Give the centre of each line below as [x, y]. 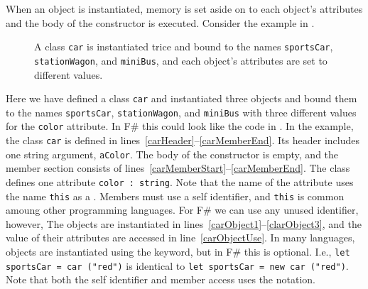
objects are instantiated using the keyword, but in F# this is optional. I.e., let [178, 252]
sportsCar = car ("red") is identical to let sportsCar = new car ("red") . [177, 265]
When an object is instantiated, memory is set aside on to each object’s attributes [184, 9]
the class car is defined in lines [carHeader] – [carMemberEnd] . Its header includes [183, 140]
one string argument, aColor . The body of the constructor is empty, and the [172, 154]
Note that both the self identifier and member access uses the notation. [161, 279]
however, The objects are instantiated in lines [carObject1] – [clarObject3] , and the [184, 223]
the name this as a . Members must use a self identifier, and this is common [175, 196]
